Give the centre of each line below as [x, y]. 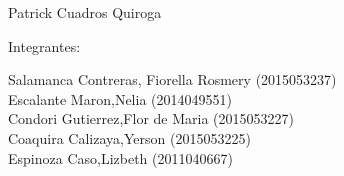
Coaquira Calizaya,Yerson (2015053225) [129, 137]
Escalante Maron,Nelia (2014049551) [120, 98]
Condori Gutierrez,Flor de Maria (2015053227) [151, 118]
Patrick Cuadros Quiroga [85, 12]
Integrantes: [44, 45]
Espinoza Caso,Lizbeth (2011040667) [120, 157]
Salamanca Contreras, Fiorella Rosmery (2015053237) [172, 79]
